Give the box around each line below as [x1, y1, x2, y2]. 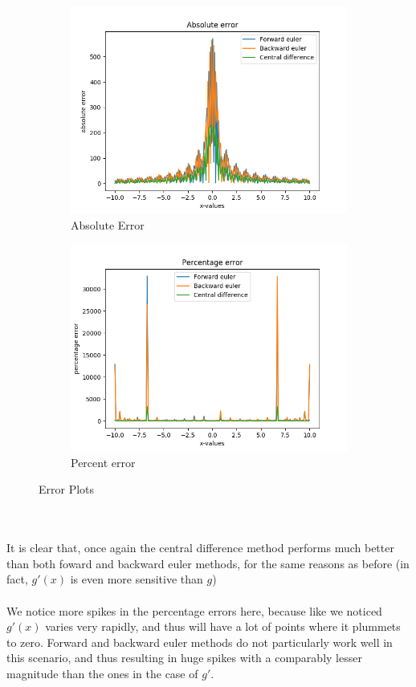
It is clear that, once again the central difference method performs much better [6, 539, 394, 556]
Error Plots [39, 481, 95, 498]
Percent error [71, 453, 136, 470]
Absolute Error [71, 216, 145, 233]
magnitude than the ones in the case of [6, 665, 198, 681]
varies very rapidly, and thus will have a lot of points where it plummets [45, 618, 401, 635]
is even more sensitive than [70, 571, 203, 587]
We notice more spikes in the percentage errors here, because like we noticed [6, 602, 382, 619]
